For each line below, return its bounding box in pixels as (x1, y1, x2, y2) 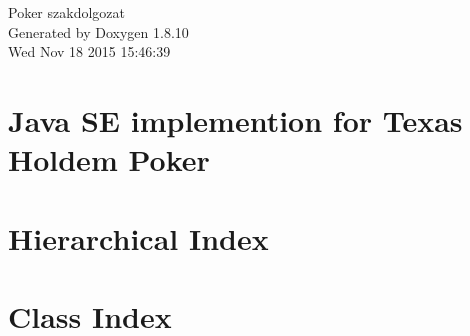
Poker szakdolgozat (8, 2, 125, 22)
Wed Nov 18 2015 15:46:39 (8, 41, 171, 62)
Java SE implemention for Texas (8, 99, 463, 140)
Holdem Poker (8, 139, 210, 180)
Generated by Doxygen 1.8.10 (8, 21, 189, 42)
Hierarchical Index (8, 217, 269, 258)
